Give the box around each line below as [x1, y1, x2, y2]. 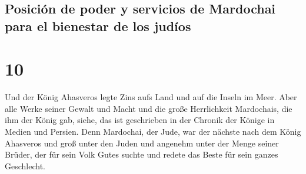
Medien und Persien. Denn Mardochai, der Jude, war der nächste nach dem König [5, 125, 301, 138]
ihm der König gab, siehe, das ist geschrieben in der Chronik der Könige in [5, 114, 275, 126]
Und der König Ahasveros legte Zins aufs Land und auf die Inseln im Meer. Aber [5, 91, 297, 103]
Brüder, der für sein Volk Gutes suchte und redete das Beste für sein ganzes [5, 148, 278, 161]
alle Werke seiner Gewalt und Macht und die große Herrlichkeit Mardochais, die [5, 102, 292, 114]
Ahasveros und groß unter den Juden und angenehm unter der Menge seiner [5, 137, 279, 149]
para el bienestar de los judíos [5, 16, 191, 35]
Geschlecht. [5, 159, 45, 172]
